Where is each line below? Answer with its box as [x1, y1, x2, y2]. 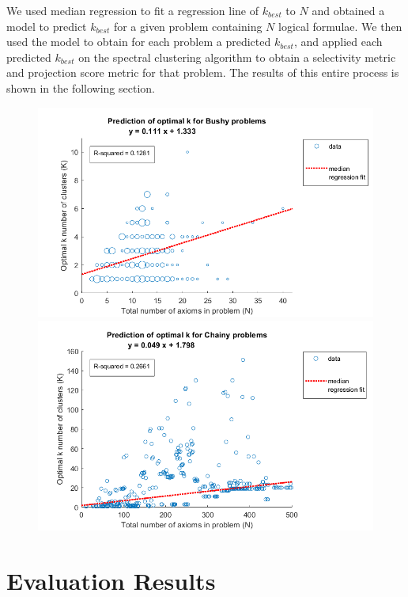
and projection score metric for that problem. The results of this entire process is [6, 64, 399, 81]
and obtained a [312, 2, 385, 18]
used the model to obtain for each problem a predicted [6, 33, 271, 50]
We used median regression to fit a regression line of [6, 2, 259, 18]
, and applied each [293, 33, 383, 50]
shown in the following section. [6, 79, 155, 96]
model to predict [6, 17, 87, 34]
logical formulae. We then [278, 17, 402, 34]
